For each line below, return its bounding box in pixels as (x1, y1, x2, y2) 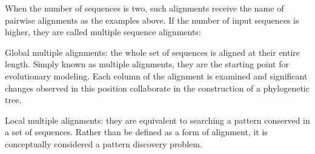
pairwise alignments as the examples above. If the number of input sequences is (5, 13, 299, 26)
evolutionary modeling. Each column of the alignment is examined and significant (5, 69, 308, 82)
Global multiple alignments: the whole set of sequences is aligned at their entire (5, 45, 300, 58)
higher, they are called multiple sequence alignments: (5, 25, 201, 38)
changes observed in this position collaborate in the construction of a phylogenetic (5, 81, 310, 94)
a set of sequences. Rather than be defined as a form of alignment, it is (5, 126, 268, 138)
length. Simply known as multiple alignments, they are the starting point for (5, 58, 289, 70)
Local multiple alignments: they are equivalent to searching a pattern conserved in (5, 113, 310, 126)
